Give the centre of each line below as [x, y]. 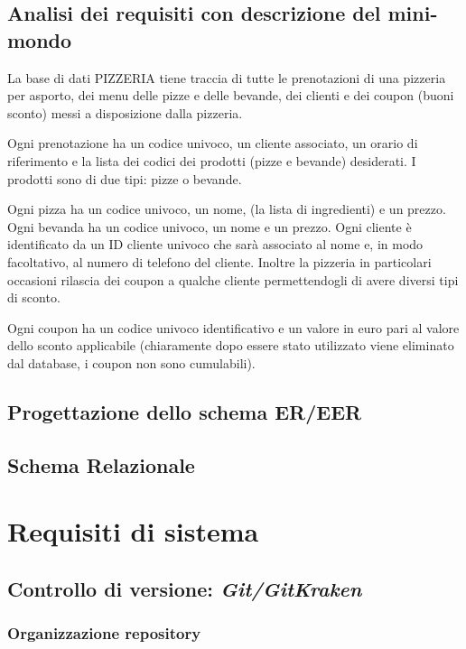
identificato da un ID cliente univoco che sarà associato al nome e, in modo [215, 244]
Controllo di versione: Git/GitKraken [185, 588]
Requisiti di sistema [133, 531]
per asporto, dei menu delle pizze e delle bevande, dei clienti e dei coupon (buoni [231, 95]
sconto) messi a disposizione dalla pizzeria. [125, 112]
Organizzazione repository [104, 633]
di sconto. [34, 297]
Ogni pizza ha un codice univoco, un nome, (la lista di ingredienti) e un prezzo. [227, 209]
